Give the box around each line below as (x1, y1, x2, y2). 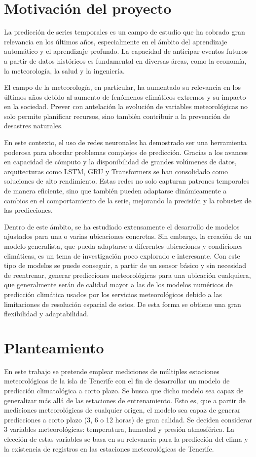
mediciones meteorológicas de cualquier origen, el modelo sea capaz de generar (4, 405, 241, 415)
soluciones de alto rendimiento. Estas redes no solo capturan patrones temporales (4, 176, 250, 186)
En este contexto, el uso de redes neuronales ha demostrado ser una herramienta (4, 137, 247, 148)
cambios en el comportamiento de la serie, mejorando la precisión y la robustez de (4, 195, 252, 205)
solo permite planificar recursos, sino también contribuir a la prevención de (4, 111, 230, 121)
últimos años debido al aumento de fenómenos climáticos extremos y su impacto (4, 91, 246, 102)
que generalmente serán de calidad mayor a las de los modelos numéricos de (4, 279, 233, 290)
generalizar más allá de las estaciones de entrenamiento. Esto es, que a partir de (4, 395, 246, 405)
